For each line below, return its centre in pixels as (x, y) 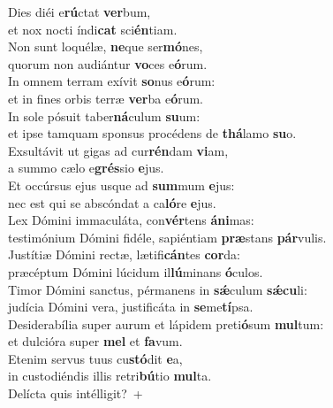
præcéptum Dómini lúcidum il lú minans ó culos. (136, 271)
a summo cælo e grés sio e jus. (86, 168)
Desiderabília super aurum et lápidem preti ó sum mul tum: (166, 323)
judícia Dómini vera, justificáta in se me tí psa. (131, 307)
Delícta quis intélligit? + (76, 393)
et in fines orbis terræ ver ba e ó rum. (106, 98)
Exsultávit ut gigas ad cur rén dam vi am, (118, 150)
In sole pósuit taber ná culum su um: (104, 115)
